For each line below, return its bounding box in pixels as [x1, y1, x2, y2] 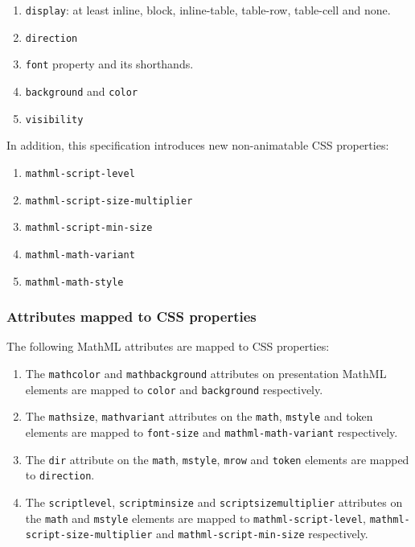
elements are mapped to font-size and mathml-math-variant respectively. [25, 423, 398, 440]
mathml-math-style [25, 276, 124, 288]
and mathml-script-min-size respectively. [155, 525, 368, 542]
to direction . [25, 467, 95, 483]
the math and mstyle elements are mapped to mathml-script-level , [25, 509, 366, 526]
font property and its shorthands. [25, 56, 194, 72]
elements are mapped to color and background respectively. [25, 380, 323, 397]
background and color [25, 82, 138, 99]
